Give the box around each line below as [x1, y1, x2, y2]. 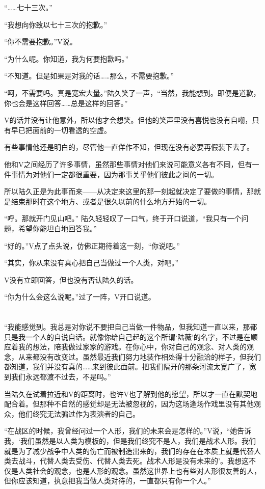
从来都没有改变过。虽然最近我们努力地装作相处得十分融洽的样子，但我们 [18, 351, 261, 362]
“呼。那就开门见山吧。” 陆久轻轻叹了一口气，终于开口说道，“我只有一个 [4, 213, 242, 224]
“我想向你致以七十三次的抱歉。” [4, 19, 108, 30]
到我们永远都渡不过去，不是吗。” [4, 371, 111, 382]
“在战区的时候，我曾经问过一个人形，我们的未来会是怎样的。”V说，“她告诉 [4, 425, 252, 436]
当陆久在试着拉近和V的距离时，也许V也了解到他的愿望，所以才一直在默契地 [4, 388, 257, 399]
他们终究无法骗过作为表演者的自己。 [18, 408, 140, 419]
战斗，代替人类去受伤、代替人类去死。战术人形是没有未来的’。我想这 [18, 455, 249, 466]
